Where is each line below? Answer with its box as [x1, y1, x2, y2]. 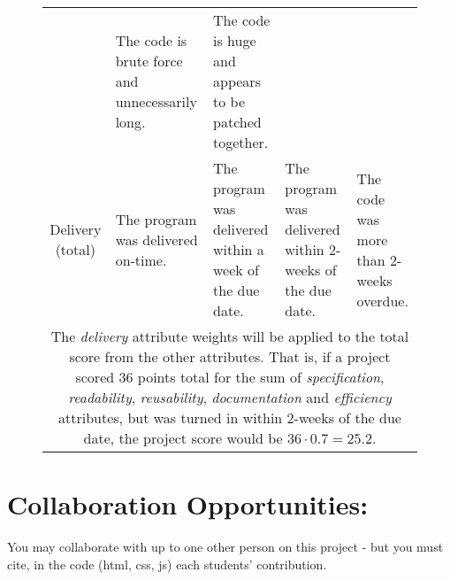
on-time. [115, 249, 167, 270]
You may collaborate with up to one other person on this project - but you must [7, 537, 444, 556]
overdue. [356, 290, 408, 311]
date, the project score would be [83, 428, 283, 448]
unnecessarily [115, 91, 197, 112]
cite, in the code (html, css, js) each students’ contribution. [7, 554, 327, 573]
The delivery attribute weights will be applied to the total [50, 326, 409, 346]
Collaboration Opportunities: [7, 486, 369, 522]
